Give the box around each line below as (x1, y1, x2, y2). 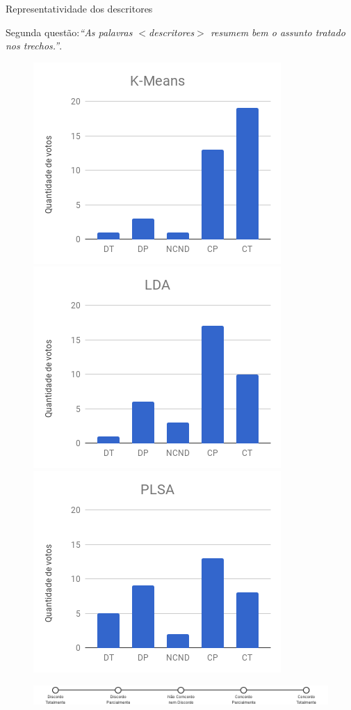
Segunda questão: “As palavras (6, 24, 133, 39)
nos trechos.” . (6, 38, 63, 53)
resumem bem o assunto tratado (210, 24, 345, 39)
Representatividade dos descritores (6, 1, 153, 15)
